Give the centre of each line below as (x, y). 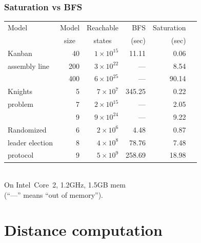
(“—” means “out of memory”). (54, 194)
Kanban (20, 53)
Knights (20, 91)
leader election (30, 142)
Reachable (103, 27)
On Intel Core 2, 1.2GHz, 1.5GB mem (65, 185)
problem (21, 104)
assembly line (29, 66)
